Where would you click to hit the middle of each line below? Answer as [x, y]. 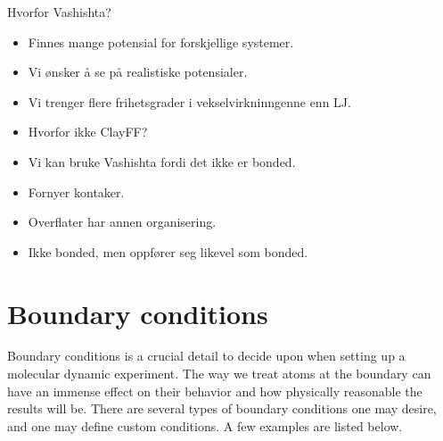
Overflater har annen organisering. [122, 222]
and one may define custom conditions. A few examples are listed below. [205, 425]
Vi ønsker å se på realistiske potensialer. [138, 72]
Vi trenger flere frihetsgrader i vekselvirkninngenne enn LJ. [189, 101]
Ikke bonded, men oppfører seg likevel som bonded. [168, 251]
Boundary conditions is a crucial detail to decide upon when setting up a [206, 356]
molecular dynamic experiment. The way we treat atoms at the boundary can [219, 374]
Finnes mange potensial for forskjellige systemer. [161, 42]
